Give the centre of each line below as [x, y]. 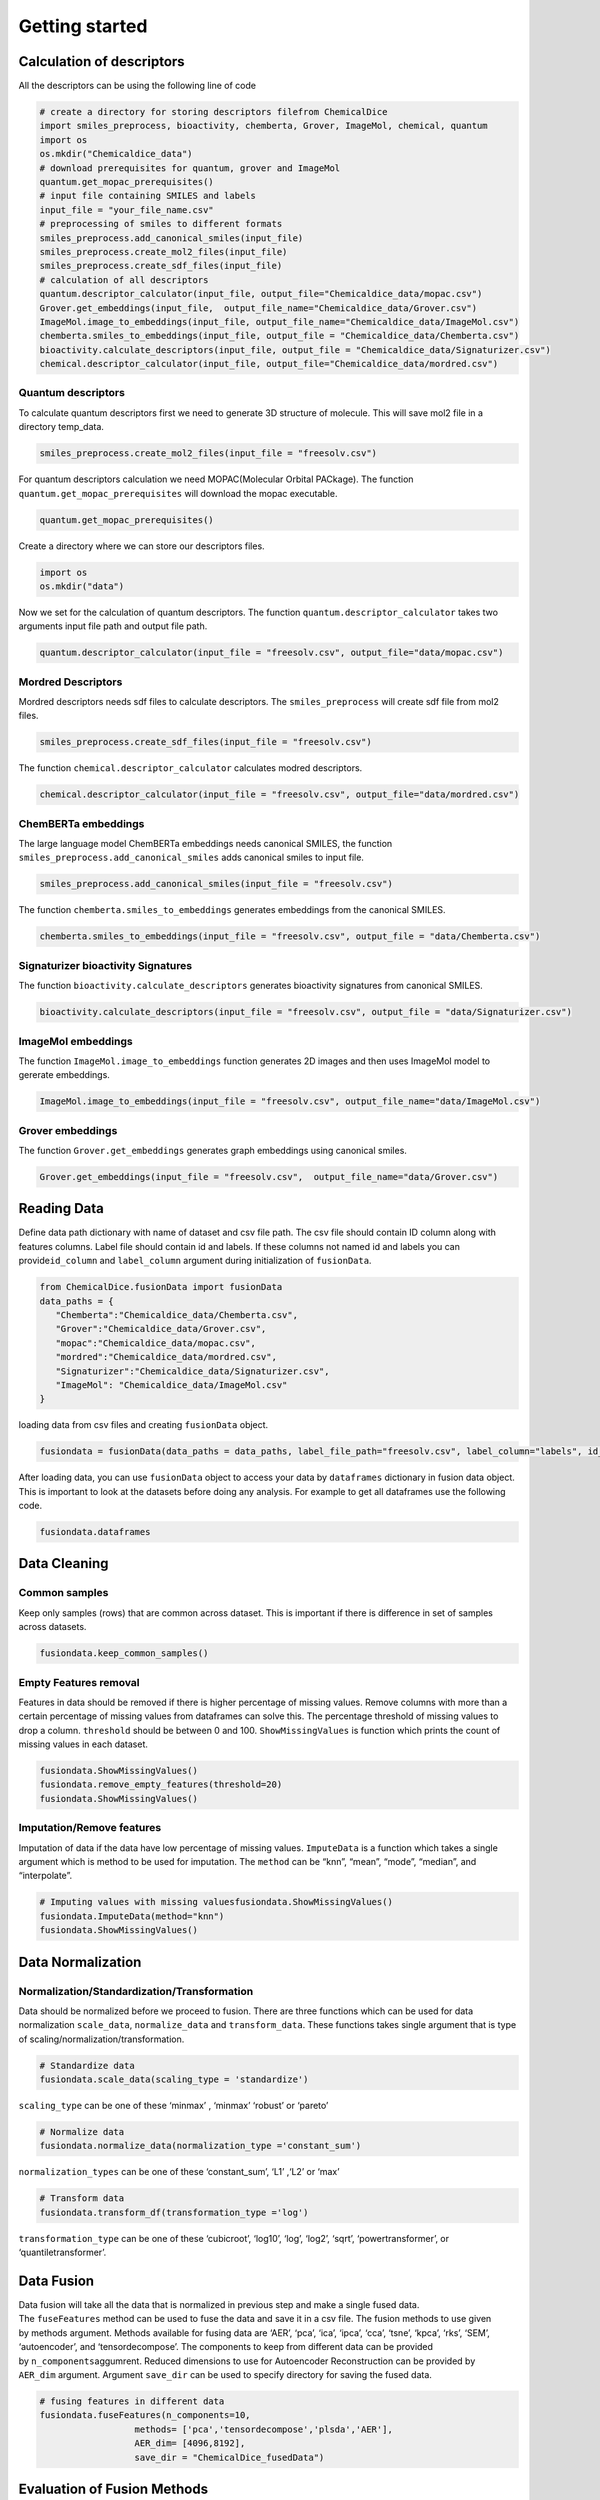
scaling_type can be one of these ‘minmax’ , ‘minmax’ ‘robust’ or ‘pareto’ [173, 2106]
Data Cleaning [63, 1563]
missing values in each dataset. [83, 1744]
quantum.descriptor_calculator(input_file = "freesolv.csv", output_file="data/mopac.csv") [271, 653]
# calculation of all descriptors [124, 279]
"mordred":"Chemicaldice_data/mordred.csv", [166, 1357]
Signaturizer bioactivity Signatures [105, 965]
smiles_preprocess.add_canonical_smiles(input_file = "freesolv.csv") [216, 884]
